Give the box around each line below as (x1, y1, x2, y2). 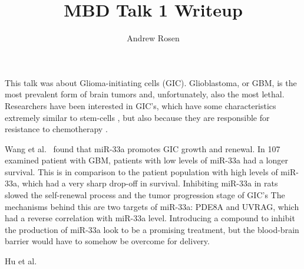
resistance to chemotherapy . (5, 123, 108, 135)
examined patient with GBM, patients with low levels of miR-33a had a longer (5, 154, 288, 166)
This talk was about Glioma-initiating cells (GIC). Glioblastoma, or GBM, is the (5, 76, 297, 88)
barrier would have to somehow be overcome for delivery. (5, 235, 210, 247)
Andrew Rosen (127, 32, 180, 44)
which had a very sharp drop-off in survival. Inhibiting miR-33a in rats (22, 177, 278, 189)
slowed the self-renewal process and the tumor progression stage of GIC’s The (5, 189, 285, 201)
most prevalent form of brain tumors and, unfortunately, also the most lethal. (5, 88, 285, 100)
